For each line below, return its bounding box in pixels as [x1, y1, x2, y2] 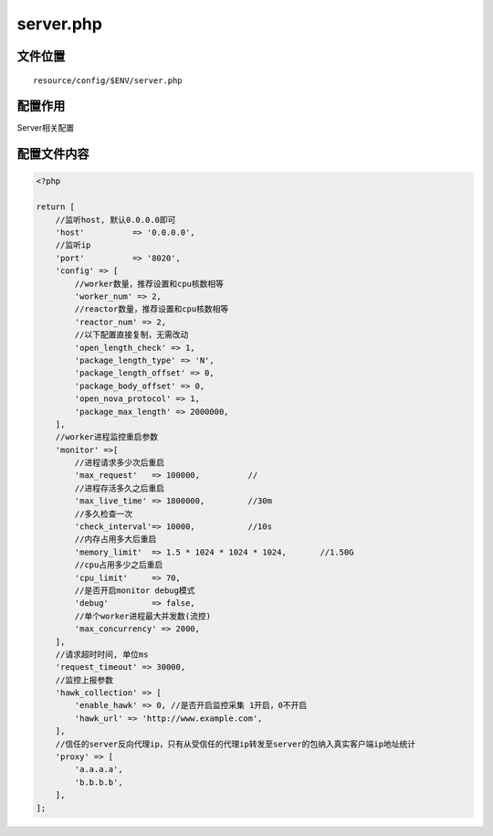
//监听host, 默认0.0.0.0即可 [55, 215, 176, 225]
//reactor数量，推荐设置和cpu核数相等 [74, 304, 229, 314]
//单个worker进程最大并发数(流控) [74, 610, 212, 621]
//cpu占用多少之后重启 [74, 560, 163, 570]
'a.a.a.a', [74, 764, 123, 775]
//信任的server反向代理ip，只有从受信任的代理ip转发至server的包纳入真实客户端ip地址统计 [55, 738, 415, 749]
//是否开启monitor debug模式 [74, 585, 195, 596]
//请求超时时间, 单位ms [55, 649, 149, 660]
